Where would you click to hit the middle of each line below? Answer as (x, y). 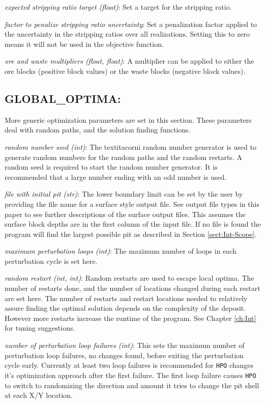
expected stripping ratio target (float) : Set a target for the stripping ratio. (118, 7)
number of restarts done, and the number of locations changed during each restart (132, 288)
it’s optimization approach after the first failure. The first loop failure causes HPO (130, 375)
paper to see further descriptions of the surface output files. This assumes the (125, 214)
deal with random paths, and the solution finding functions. (98, 130)
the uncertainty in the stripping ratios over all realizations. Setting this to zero (127, 34)
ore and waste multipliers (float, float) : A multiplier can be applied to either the (129, 61)
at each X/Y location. (39, 395)
